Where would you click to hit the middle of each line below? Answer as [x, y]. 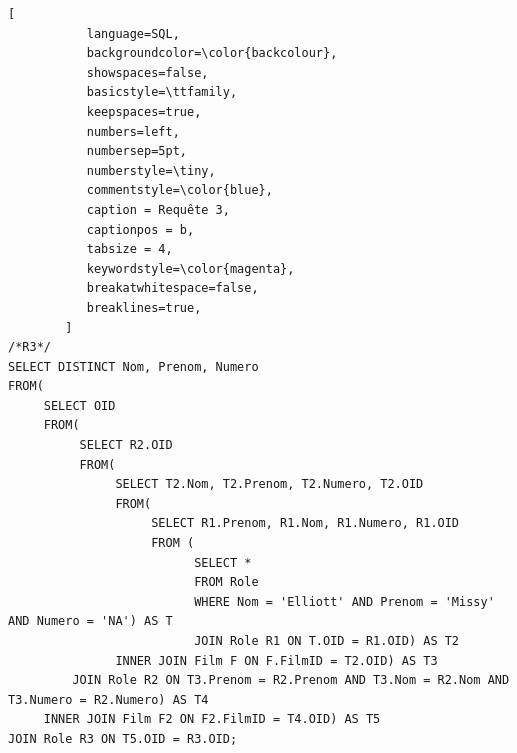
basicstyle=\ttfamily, [162, 92]
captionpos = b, [140, 229]
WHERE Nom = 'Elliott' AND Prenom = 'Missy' [344, 601]
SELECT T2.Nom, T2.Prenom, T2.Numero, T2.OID [269, 484]
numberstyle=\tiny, [151, 170]
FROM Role [226, 582]
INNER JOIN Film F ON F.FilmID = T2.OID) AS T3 [276, 660]
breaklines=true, [144, 307]
